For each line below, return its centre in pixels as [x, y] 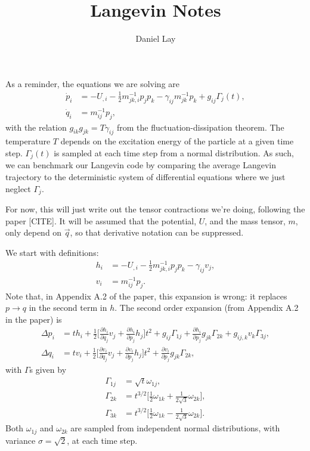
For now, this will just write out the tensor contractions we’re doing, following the [155, 209]
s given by [48, 369]
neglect [18, 188]
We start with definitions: [52, 252]
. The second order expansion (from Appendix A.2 [207, 308]
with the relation [36, 127]
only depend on [34, 232]
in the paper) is [34, 319]
